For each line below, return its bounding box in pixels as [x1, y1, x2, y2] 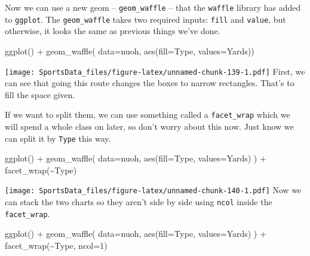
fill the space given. [5, 88, 75, 100]
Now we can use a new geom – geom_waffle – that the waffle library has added [5, 1, 301, 13]
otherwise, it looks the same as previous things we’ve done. [5, 25, 220, 37]
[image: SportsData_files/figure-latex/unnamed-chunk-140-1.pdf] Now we [5, 184, 302, 196]
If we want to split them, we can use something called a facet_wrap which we [5, 108, 290, 121]
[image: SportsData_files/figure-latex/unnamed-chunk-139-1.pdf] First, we [5, 65, 305, 77]
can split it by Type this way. [5, 132, 111, 144]
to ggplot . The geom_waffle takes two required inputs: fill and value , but [5, 13, 286, 25]
